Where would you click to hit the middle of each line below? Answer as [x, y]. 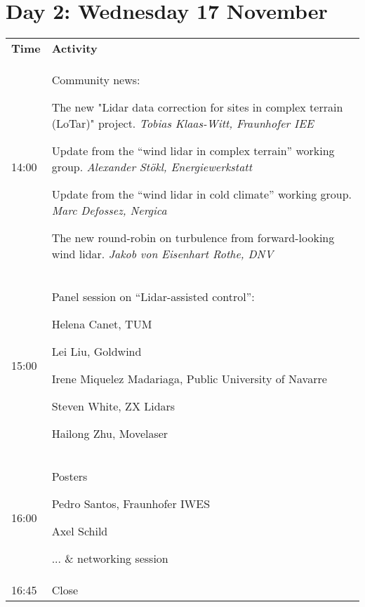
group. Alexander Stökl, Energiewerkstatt [152, 167]
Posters [69, 476]
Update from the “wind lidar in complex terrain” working [193, 151]
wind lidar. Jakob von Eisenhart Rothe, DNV [162, 254]
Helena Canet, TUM [102, 324]
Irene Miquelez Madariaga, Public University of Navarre [189, 379]
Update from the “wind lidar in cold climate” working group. [202, 194]
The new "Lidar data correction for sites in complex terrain [197, 107]
